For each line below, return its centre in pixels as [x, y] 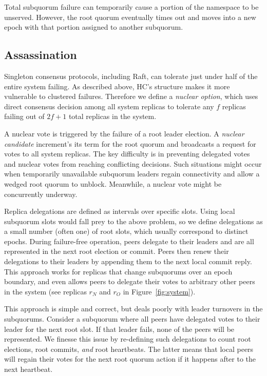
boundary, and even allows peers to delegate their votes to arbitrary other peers [130, 281]
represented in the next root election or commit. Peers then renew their [117, 251]
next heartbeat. [28, 369]
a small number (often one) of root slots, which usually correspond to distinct [126, 231]
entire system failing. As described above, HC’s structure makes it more [117, 86]
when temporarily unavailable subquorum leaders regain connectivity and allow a [132, 174]
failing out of [24, 116]
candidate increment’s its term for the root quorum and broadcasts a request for [130, 143]
